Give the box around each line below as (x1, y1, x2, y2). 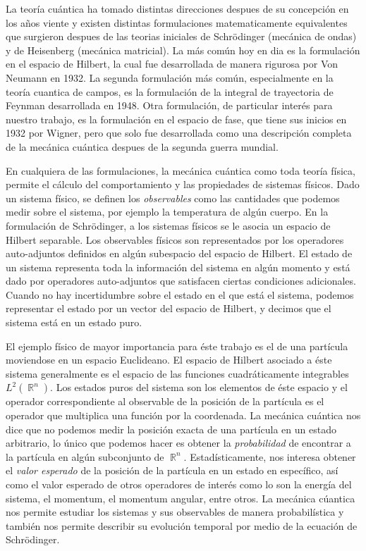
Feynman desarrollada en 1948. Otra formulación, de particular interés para (6, 98, 333, 113)
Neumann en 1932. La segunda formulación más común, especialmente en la (6, 70, 334, 85)
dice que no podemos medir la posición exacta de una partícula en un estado (6, 421, 336, 436)
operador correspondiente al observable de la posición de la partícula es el (6, 394, 324, 409)
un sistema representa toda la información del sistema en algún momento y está (6, 259, 350, 274)
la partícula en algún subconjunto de (6, 449, 164, 464)
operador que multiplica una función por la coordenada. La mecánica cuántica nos (6, 408, 361, 423)
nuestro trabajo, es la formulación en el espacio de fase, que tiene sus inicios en (6, 111, 347, 126)
